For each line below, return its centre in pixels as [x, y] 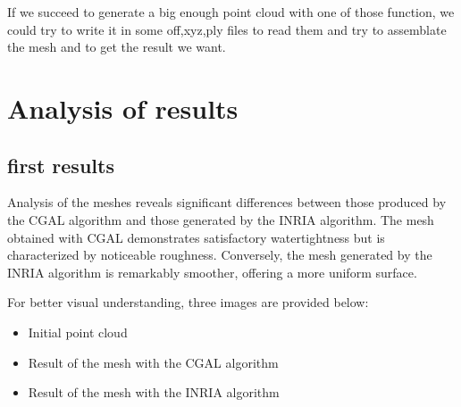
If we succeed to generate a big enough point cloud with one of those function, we [231, 12]
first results [61, 165]
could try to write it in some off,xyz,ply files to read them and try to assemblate [227, 29]
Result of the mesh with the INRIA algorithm [154, 392]
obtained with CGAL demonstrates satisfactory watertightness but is [196, 237]
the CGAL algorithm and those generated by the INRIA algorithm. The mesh [221, 219]
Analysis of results [123, 108]
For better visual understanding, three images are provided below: [188, 302]
